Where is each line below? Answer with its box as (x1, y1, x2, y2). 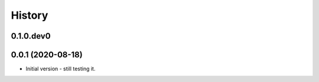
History (11, 9, 48, 22)
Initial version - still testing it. (25, 65, 96, 73)
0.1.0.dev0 (11, 31, 51, 41)
